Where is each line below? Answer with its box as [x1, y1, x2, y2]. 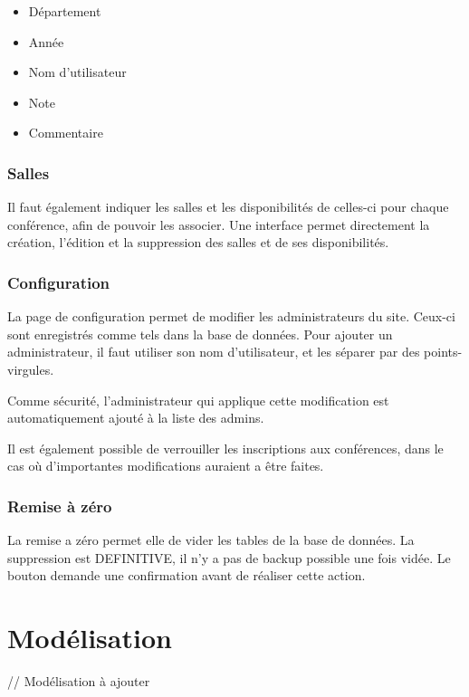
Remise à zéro [7, 494, 112, 517]
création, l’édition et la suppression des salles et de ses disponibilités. [7, 233, 389, 252]
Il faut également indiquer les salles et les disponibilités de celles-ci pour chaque [7, 197, 449, 216]
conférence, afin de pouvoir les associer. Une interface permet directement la [7, 215, 430, 234]
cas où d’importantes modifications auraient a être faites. [7, 456, 324, 475]
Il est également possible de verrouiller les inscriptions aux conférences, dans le [7, 438, 444, 457]
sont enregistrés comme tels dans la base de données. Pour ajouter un [7, 324, 393, 343]
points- [424, 342, 463, 361]
